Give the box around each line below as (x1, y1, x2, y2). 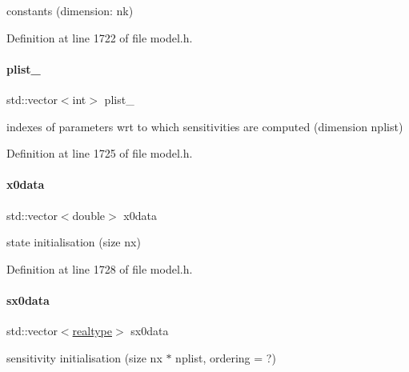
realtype (72, 322, 112, 339)
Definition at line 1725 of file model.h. (6, 145, 193, 162)
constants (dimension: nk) (6, 2, 134, 18)
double (72, 206, 106, 223)
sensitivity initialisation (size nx (6, 349, 162, 366)
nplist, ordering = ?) (175, 349, 276, 366)
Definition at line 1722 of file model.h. (6, 29, 193, 46)
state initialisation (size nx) (6, 234, 141, 250)
